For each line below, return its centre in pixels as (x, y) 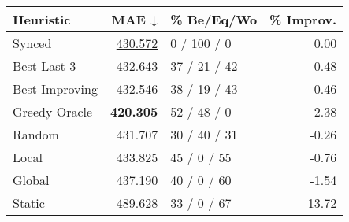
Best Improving (55, 89)
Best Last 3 (45, 66)
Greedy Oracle (53, 111)
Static (29, 203)
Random (36, 134)
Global (31, 180)
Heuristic (42, 19)
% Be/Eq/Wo (214, 19)
